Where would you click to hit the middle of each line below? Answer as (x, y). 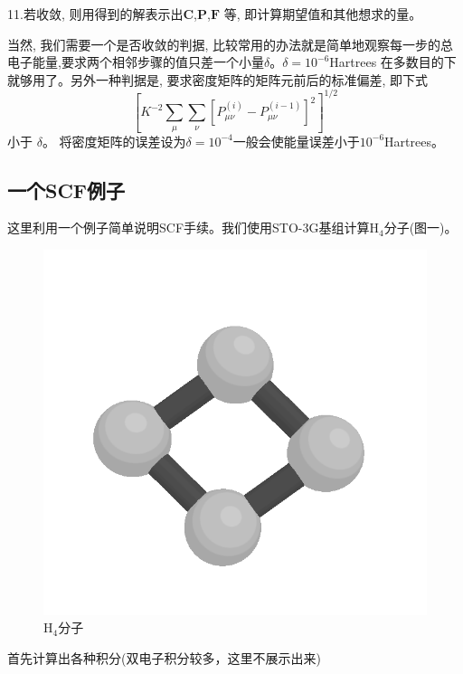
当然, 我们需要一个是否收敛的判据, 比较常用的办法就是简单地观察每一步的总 (231, 44)
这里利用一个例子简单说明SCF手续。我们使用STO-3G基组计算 (189, 228)
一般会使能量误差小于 (296, 141)
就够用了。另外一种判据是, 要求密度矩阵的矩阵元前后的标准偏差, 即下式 (218, 79)
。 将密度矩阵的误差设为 (114, 141)
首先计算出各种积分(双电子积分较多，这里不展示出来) (164, 658)
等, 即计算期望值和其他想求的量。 (323, 14)
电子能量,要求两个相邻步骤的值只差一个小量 (136, 62)
